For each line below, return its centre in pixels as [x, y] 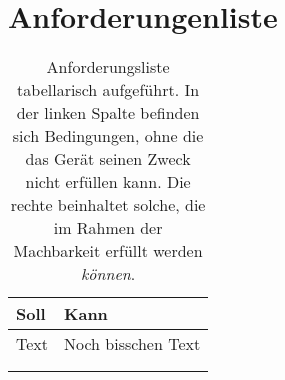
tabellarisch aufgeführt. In [108, 90]
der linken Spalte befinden [108, 113]
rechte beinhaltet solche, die [108, 205]
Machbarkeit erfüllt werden [108, 251]
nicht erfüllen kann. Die [108, 182]
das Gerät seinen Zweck [108, 159]
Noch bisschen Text [132, 344]
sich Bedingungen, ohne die [108, 136]
